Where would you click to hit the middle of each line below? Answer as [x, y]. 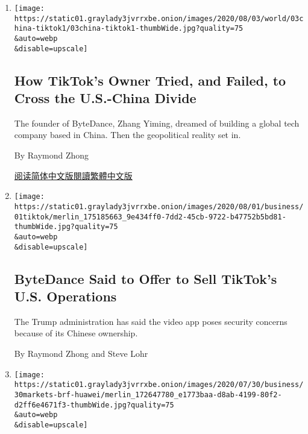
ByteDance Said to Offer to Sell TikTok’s [146, 278]
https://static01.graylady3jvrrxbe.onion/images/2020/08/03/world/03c [159, 18]
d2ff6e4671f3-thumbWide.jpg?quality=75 [94, 405]
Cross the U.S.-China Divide [105, 98]
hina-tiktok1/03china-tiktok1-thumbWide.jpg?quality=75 [129, 29]
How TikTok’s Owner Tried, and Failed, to [150, 80]
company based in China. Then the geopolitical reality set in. [127, 135]
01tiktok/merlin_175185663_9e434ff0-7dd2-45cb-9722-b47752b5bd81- [150, 217]
